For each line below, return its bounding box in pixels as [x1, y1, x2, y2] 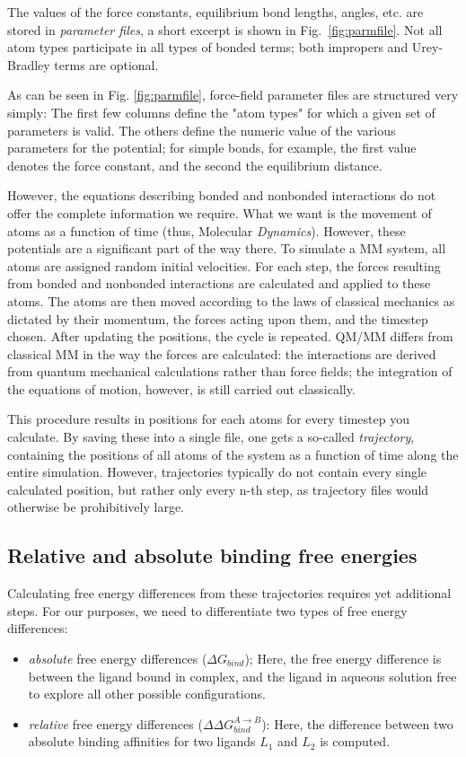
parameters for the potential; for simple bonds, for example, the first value [7, 138, 417, 157]
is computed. [320, 732, 391, 751]
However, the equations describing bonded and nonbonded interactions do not [7, 186, 436, 205]
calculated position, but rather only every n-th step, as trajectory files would [7, 480, 429, 498]
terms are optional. [54, 55, 159, 74]
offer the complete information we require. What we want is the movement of [7, 203, 432, 222]
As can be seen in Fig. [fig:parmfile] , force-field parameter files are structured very [7, 85, 459, 104]
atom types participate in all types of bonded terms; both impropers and [7, 38, 409, 57]
